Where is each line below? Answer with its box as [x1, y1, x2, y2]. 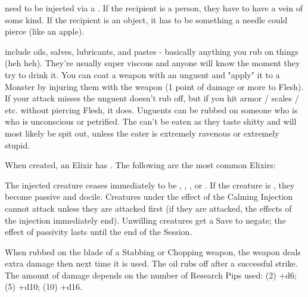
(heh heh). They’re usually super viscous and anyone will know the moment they [5, 57, 300, 69]
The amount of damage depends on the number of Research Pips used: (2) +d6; [5, 268, 297, 281]
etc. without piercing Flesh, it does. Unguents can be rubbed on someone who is [5, 103, 298, 116]
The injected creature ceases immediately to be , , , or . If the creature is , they [5, 178, 295, 191]
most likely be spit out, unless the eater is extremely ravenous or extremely [5, 126, 279, 139]
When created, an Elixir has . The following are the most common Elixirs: [5, 159, 276, 171]
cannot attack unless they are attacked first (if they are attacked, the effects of [5, 202, 292, 214]
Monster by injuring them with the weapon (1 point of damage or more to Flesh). [5, 80, 304, 92]
